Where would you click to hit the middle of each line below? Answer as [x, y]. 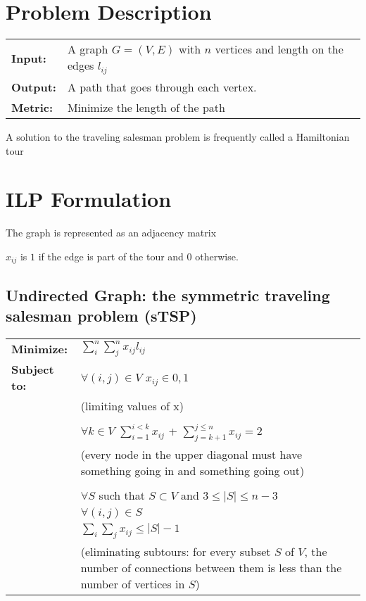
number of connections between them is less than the [211, 568]
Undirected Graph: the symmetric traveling [168, 295]
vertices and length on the [279, 49]
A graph [88, 49]
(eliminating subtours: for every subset [176, 552]
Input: [29, 58]
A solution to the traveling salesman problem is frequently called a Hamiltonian [178, 137]
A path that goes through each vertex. [162, 87]
